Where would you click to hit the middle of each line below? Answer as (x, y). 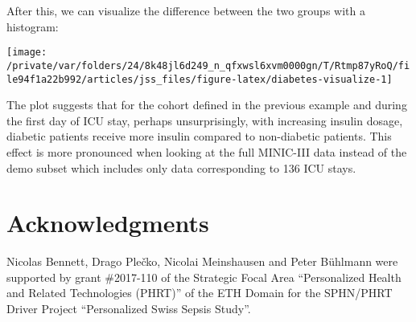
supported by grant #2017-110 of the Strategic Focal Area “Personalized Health (204, 277)
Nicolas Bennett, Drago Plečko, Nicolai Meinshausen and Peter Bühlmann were (202, 261)
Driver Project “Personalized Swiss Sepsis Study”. (129, 309)
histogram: (33, 26)
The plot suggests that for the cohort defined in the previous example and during (207, 105)
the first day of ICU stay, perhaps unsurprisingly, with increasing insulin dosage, (205, 120)
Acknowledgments (108, 223)
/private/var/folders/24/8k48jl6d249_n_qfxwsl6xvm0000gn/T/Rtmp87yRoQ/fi (208, 65)
